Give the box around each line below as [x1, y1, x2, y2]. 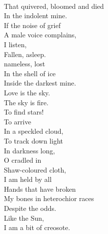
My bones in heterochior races [4, 193, 94, 204]
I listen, [4, 39, 27, 49]
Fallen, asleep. [4, 49, 46, 59]
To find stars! [4, 107, 44, 117]
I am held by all [4, 174, 52, 184]
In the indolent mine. [4, 10, 67, 21]
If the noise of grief [4, 20, 61, 30]
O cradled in [4, 155, 42, 165]
